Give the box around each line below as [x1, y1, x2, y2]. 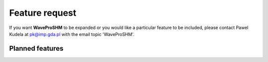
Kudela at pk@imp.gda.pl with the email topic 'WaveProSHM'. [9, 31, 135, 37]
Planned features [9, 44, 64, 53]
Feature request [9, 7, 76, 18]
